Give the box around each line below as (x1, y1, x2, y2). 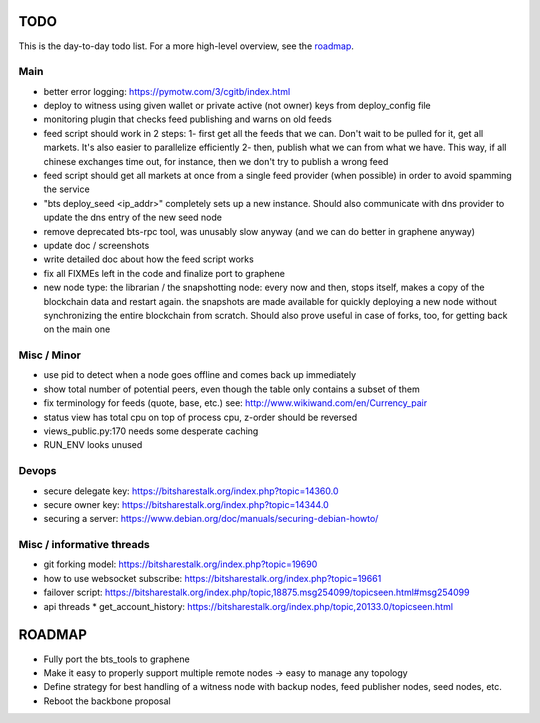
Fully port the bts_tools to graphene (43, 653, 190, 665)
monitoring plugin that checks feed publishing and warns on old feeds (43, 113, 332, 125)
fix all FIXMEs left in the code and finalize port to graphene (43, 267, 285, 279)
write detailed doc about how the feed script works (43, 253, 254, 265)
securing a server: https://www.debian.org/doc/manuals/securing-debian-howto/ (43, 513, 379, 525)
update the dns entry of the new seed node (43, 211, 222, 224)
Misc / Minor (18, 348, 82, 362)
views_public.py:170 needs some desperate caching (43, 425, 259, 437)
